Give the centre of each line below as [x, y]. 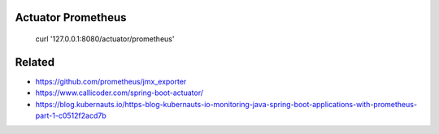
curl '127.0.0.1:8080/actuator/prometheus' [105, 39]
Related [35, 62]
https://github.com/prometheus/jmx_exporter [111, 81]
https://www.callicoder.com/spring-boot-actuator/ [119, 93]
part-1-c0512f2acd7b [71, 116]
